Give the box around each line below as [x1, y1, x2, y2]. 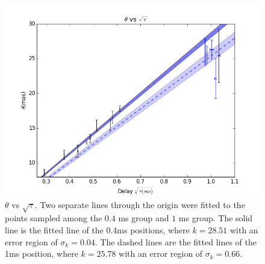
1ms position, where [5, 247, 78, 260]
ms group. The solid [178, 212, 253, 224]
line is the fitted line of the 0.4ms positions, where [5, 223, 190, 236]
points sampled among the [5, 212, 102, 224]
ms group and [118, 212, 169, 224]
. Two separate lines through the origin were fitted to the [34, 198, 245, 210]
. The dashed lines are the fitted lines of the [95, 235, 257, 248]
